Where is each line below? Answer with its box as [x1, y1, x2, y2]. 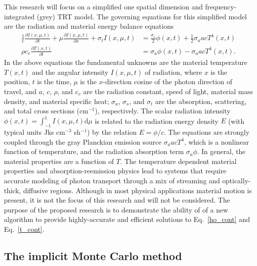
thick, [4, 185, 21, 195]
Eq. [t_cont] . [4, 224, 44, 234]
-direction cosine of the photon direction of [103, 76, 232, 87]
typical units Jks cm [4, 127, 65, 137]
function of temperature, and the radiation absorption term [4, 146, 184, 157]
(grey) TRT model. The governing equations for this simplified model [37, 11, 247, 21]
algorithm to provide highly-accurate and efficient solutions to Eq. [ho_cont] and [4, 214, 250, 224]
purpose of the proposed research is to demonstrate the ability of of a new [4, 204, 228, 214]
